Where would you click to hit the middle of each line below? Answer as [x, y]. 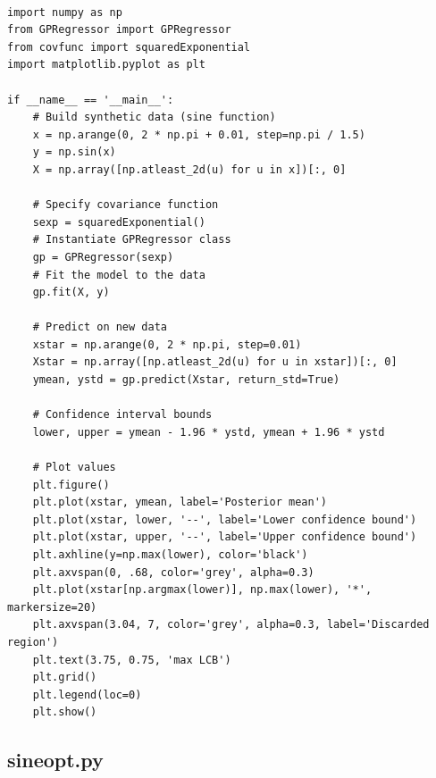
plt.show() [65, 712]
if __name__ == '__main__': [91, 100]
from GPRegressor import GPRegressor [119, 30]
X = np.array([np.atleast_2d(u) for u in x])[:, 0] [189, 169]
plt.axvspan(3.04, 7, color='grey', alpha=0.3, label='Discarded [231, 625]
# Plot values [74, 468]
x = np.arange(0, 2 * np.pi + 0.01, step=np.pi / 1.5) [199, 134]
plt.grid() [65, 678]
